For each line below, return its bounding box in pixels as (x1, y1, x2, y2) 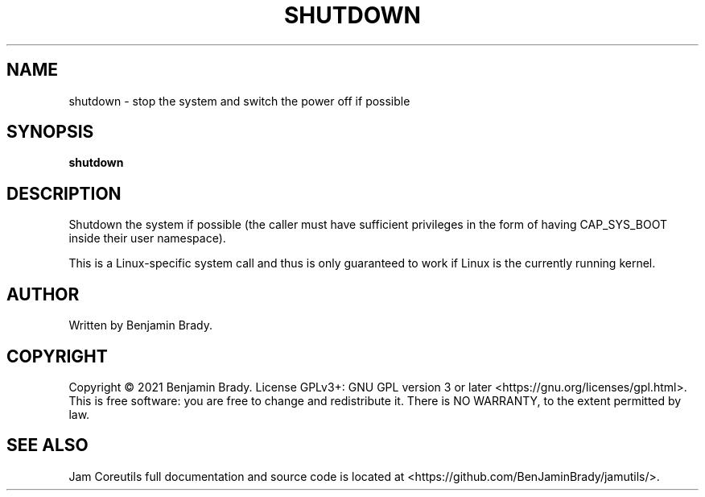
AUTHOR (6, 284, 80, 304)
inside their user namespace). (68, 231, 226, 246)
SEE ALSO (6, 435, 89, 456)
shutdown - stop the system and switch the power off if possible (68, 93, 410, 108)
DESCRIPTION (6, 183, 122, 204)
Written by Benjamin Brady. (68, 318, 212, 333)
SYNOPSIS (6, 122, 94, 143)
